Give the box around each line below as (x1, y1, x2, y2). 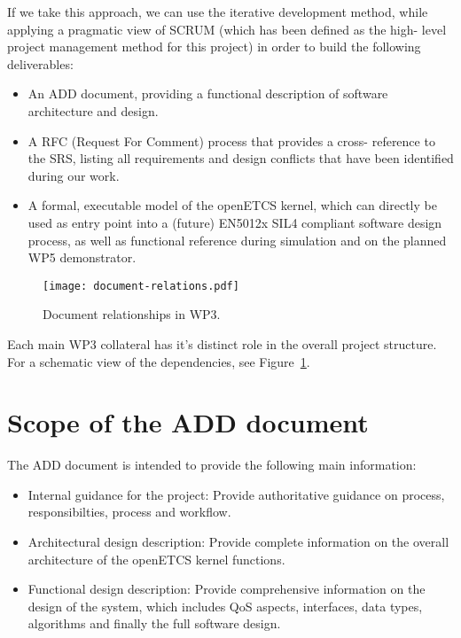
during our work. (27, 166, 120, 184)
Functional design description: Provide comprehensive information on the (27, 580, 426, 598)
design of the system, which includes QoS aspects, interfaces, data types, (27, 596, 423, 615)
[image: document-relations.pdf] (43, 279, 239, 292)
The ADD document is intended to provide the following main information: (7, 455, 417, 474)
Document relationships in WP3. (43, 305, 221, 323)
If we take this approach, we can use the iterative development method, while (7, 3, 428, 20)
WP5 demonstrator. (27, 248, 137, 267)
